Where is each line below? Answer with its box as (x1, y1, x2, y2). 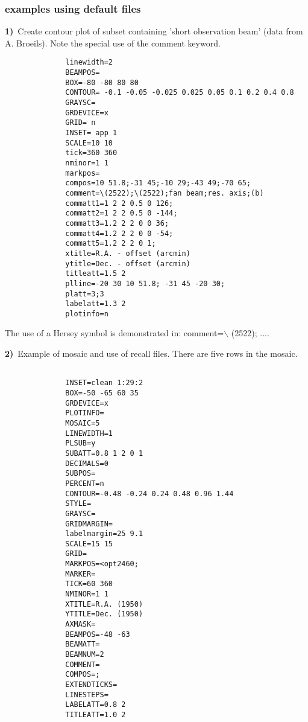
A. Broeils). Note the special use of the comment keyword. (5, 36, 221, 49)
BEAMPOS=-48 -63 (65, 630, 130, 639)
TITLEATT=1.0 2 (65, 710, 126, 719)
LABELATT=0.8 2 (65, 700, 126, 709)
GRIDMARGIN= (65, 519, 113, 528)
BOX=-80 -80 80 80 (65, 78, 139, 87)
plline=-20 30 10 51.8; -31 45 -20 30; (65, 279, 225, 288)
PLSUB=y (65, 439, 96, 448)
